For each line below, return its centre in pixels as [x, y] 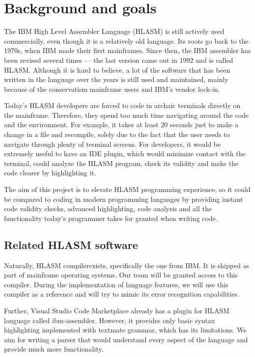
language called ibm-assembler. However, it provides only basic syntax [110, 320]
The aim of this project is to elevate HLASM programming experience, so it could [127, 189]
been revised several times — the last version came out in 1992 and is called [119, 60]
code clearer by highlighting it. [50, 173]
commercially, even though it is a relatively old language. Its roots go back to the [126, 41]
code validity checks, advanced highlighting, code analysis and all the [108, 208]
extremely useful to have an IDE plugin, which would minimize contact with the [125, 153]
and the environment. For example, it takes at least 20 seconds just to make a [121, 124]
